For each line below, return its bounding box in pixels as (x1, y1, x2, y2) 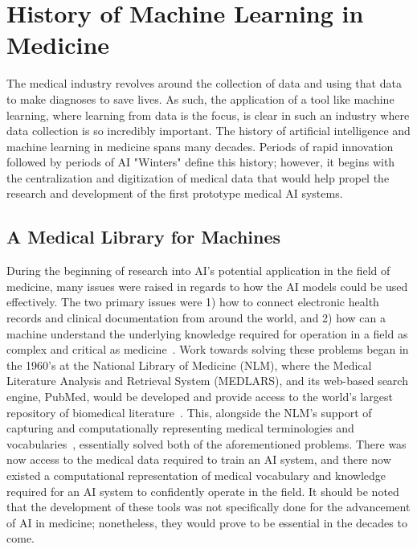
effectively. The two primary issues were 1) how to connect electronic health (6, 293, 379, 310)
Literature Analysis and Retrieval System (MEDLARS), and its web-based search (6, 372, 408, 389)
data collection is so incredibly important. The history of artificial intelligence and (6, 122, 411, 139)
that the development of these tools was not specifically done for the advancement (6, 498, 411, 515)
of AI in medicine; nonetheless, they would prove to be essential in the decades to (6, 514, 407, 531)
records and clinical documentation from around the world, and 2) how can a (6, 309, 386, 326)
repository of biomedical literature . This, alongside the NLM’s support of (6, 404, 372, 420)
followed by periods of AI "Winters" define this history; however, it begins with (6, 154, 395, 170)
